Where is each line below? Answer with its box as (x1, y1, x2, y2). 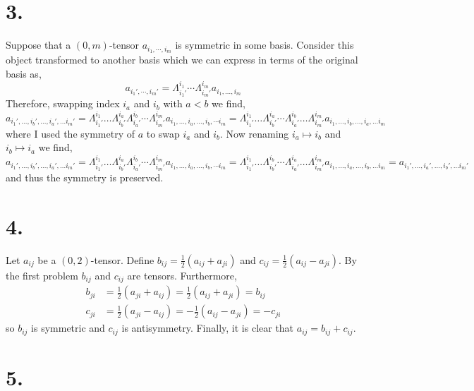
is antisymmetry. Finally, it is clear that (121, 320, 294, 335)
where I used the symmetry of (6, 126, 135, 140)
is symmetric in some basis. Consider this (175, 37, 354, 52)
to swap (146, 126, 180, 140)
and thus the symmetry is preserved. (6, 170, 164, 185)
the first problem (6, 267, 78, 282)
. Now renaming (220, 126, 289, 140)
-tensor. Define (90, 252, 154, 267)
